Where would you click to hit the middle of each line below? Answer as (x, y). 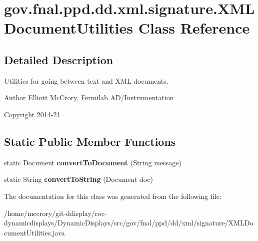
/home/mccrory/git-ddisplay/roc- (55, 213)
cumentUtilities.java (34, 232)
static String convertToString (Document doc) (78, 179)
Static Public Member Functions (90, 141)
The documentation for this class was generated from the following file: (113, 196)
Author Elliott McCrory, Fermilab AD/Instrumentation (89, 97)
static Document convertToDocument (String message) (93, 162)
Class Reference (194, 28)
